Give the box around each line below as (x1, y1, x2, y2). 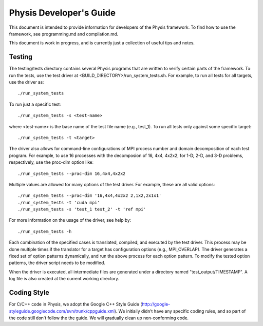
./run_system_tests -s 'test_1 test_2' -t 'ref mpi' (18, 207, 146, 212)
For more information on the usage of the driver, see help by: (9, 217, 131, 223)
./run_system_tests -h (18, 229, 72, 234)
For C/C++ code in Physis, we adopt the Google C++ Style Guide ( (9, 301, 142, 307)
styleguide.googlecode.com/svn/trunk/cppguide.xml (9, 308, 115, 314)
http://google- (142, 301, 170, 307)
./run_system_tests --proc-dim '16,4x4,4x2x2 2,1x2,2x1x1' (18, 193, 162, 198)
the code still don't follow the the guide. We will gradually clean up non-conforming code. (9, 315, 189, 321)
